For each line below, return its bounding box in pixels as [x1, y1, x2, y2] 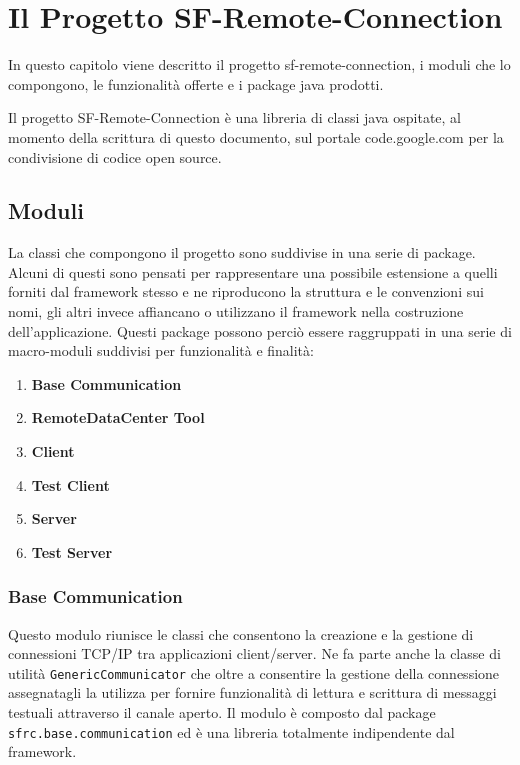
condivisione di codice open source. [8, 146, 222, 167]
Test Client [31, 474, 110, 495]
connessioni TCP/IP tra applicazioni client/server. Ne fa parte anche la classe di [8, 643, 501, 664]
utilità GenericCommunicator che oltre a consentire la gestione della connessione [8, 662, 500, 683]
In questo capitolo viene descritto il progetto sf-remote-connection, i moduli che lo [8, 54, 511, 75]
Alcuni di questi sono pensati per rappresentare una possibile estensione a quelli [8, 261, 498, 282]
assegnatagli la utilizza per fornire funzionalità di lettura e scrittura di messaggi [8, 682, 497, 703]
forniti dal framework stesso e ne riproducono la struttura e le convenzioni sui [8, 281, 484, 302]
